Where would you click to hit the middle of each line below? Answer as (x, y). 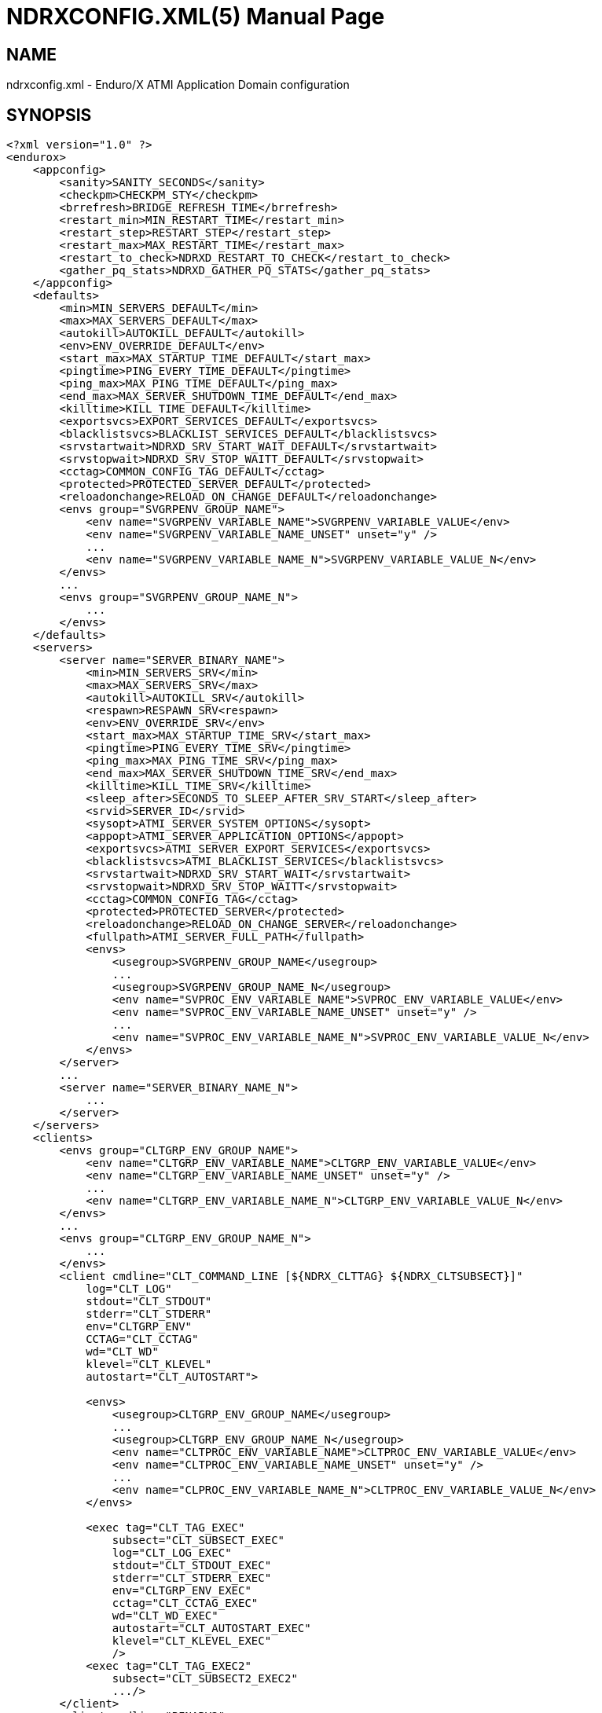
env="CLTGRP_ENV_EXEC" (182, 1591)
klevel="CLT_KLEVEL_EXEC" (192, 1641)
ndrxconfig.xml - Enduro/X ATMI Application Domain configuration (178, 85)
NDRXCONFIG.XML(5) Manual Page (196, 17)
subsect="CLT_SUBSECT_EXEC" (198, 1541)
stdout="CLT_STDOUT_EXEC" (192, 1566)
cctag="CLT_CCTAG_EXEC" (185, 1603)
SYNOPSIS (49, 115)
